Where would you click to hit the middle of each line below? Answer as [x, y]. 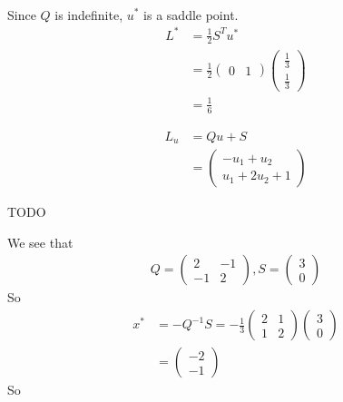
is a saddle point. [191, 14]
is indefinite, [89, 14]
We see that [40, 242]
